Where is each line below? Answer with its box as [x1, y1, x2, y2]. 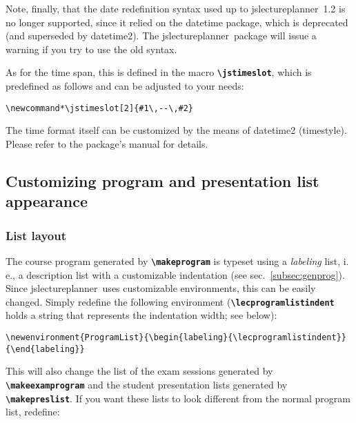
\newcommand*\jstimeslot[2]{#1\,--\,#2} [6, 103, 194, 113]
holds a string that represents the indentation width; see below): [6, 308, 277, 322]
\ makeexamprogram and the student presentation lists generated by [6, 377, 288, 391]
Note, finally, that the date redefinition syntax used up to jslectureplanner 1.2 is [6, 1, 346, 15]
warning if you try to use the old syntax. [6, 41, 177, 56]
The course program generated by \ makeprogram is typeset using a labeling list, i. [6, 253, 349, 268]
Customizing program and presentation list [6, 170, 319, 191]
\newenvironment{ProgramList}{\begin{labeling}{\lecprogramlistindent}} [6, 332, 346, 342]
